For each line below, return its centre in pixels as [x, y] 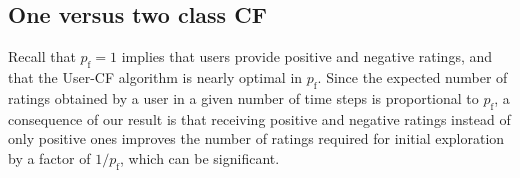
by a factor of [49, 157]
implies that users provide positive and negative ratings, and [307, 56]
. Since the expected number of [412, 77]
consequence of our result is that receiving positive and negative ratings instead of [259, 118]
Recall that [42, 56]
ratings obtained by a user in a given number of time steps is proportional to [243, 97]
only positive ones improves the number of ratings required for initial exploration [256, 138]
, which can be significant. [199, 157]
